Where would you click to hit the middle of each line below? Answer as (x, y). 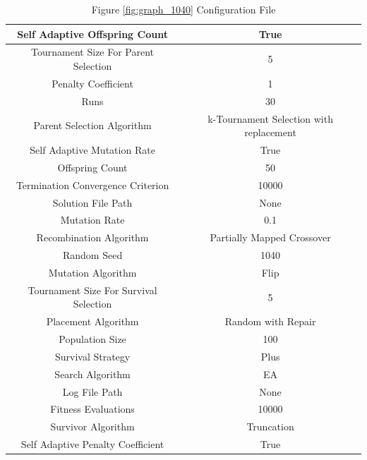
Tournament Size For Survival (92, 290)
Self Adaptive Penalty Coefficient (92, 444)
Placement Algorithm (92, 321)
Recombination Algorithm (92, 237)
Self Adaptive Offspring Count (92, 34)
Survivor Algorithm (92, 426)
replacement (270, 132)
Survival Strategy (92, 356)
